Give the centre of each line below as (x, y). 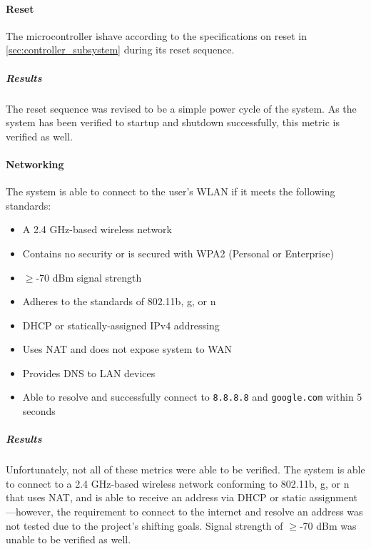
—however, (30, 512)
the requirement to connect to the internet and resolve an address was (210, 512)
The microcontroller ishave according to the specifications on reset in (157, 35)
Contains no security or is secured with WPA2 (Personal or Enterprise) (178, 253)
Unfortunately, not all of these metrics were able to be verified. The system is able (185, 470)
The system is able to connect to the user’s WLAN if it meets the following (171, 191)
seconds (39, 411)
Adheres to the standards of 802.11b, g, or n (119, 301)
